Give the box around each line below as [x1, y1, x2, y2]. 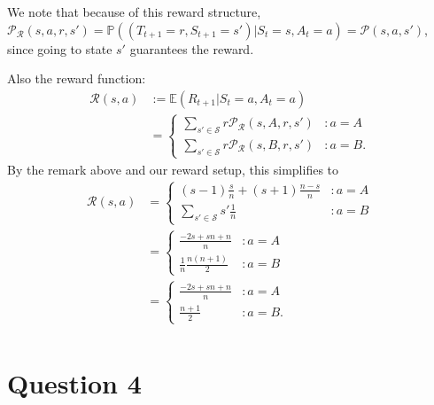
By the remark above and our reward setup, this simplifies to [7, 160, 339, 178]
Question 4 [7, 365, 142, 401]
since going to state [7, 39, 112, 58]
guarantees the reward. [129, 39, 254, 58]
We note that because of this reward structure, [7, 3, 261, 20]
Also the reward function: [7, 69, 146, 88]
